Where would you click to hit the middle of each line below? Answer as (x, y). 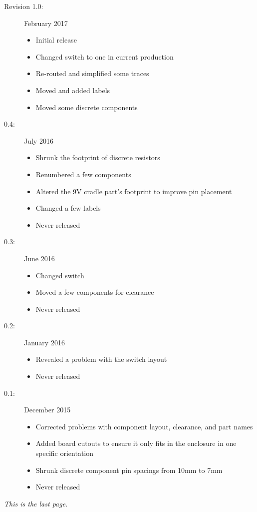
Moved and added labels (73, 90)
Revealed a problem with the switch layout (101, 359)
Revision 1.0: (24, 6)
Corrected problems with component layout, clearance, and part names (144, 426)
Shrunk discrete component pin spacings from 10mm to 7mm (129, 470)
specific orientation (65, 453)
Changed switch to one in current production (105, 56)
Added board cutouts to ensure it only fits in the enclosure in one (136, 443)
